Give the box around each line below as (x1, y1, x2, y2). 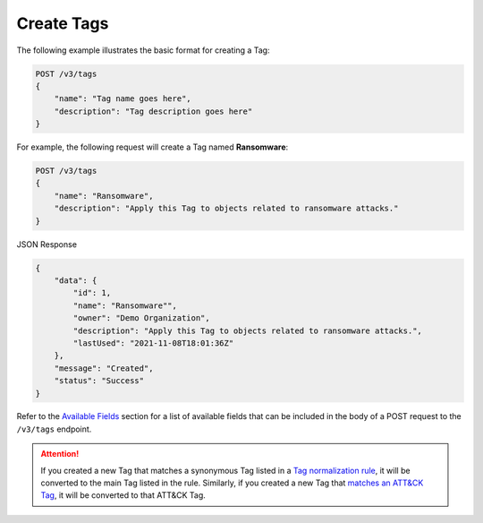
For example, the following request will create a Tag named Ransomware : (16, 141, 289, 152)
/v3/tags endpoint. (16, 424, 92, 434)
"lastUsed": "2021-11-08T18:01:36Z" (72, 338, 234, 348)
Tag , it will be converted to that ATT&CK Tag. (40, 490, 206, 501)
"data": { (54, 275, 97, 286)
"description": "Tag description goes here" (54, 106, 253, 116)
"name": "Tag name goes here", (54, 94, 191, 104)
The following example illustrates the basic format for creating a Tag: (16, 45, 270, 56)
